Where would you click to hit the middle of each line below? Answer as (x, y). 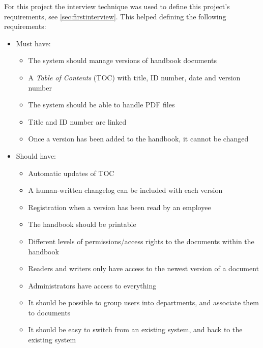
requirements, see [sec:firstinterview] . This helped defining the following (115, 16)
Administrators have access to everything (92, 285)
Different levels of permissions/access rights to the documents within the (141, 241)
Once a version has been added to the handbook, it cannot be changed (138, 139)
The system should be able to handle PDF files (101, 105)
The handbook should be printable (82, 224)
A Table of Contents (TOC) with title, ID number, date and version (134, 77)
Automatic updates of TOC (71, 173)
